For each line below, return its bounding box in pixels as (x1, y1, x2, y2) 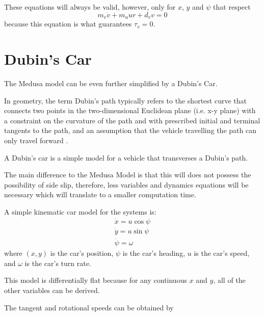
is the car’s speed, (194, 248, 250, 258)
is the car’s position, (50, 248, 114, 258)
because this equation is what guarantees (4, 18, 132, 29)
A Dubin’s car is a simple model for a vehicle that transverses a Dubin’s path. (4, 152, 248, 163)
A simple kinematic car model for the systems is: (4, 206, 156, 217)
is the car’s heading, (122, 248, 186, 258)
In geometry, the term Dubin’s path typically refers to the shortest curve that (4, 95, 247, 106)
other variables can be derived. (4, 285, 100, 296)
